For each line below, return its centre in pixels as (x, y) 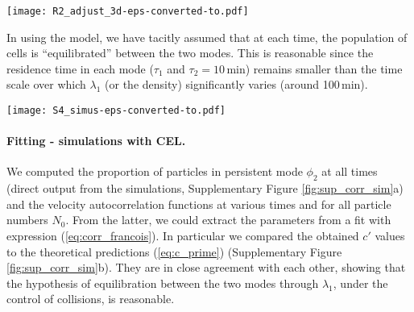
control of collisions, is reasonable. (91, 299)
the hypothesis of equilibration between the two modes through (163, 283)
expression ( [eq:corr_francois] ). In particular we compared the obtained (183, 236)
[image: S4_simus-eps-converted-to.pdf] (116, 111)
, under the (360, 283)
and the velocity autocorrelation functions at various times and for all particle (199, 204)
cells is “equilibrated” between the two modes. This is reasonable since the (190, 53)
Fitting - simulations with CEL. (96, 141)
